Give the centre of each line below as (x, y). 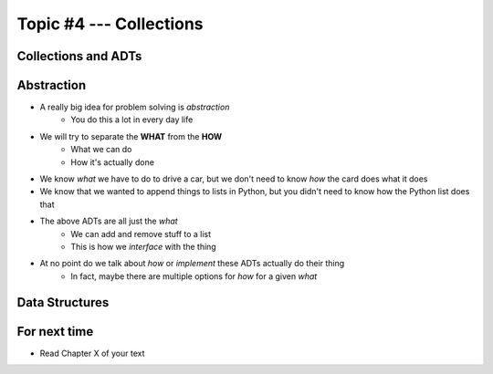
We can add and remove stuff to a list (141, 234)
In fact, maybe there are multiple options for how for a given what (194, 276)
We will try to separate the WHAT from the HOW (131, 136)
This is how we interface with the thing (143, 246)
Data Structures (63, 302)
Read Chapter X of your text (92, 353)
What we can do (101, 150)
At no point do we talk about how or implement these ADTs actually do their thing (192, 264)
